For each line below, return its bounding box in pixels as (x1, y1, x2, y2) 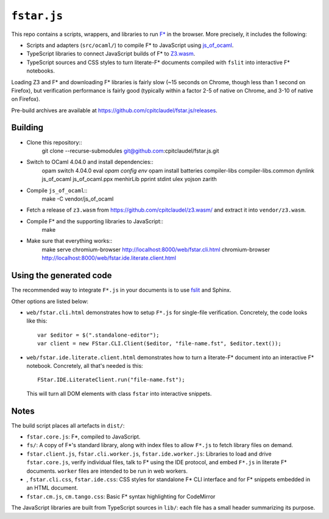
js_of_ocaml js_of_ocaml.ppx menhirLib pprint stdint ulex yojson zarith (41, 176, 218, 183)
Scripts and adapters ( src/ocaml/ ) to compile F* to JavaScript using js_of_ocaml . (26, 41, 234, 49)
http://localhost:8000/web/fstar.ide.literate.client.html (41, 254, 177, 262)
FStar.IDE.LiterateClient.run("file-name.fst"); (37, 376, 185, 384)
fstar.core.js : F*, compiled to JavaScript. (26, 433, 141, 440)
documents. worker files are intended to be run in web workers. (26, 467, 188, 474)
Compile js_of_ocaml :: (26, 187, 88, 194)
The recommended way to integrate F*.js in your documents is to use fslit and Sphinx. (11, 287, 232, 294)
